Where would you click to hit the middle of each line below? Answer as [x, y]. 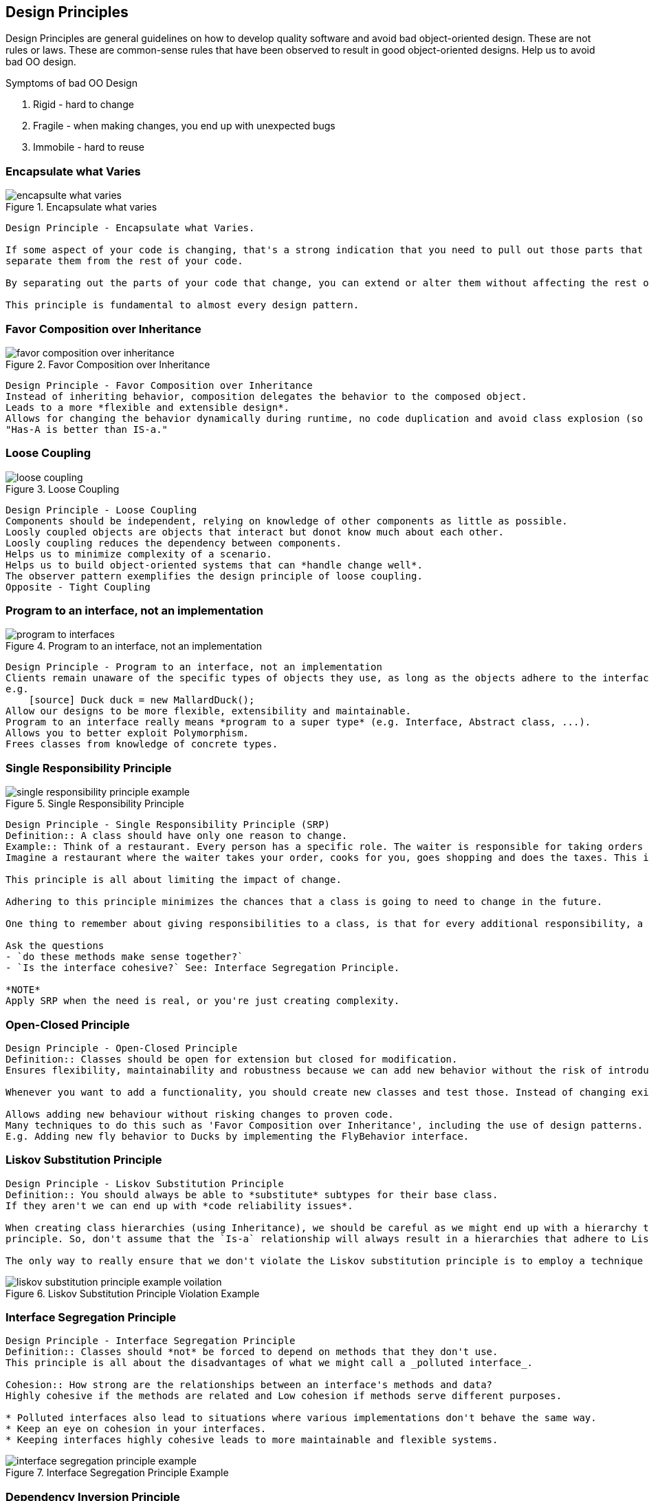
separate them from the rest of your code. [124, 261]
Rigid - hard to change [84, 105]
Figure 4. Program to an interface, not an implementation [134, 646]
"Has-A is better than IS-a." [87, 429]
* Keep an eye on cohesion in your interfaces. [136, 1429]
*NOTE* [23, 990]
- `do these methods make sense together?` [124, 957]
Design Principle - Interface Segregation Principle [151, 1341]
